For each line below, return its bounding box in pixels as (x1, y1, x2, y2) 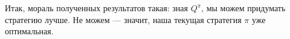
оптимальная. (5, 25, 54, 37)
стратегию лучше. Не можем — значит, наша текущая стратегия (5, 13, 242, 25)
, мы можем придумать (201, 2, 286, 14)
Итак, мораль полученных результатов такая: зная (5, 2, 188, 14)
